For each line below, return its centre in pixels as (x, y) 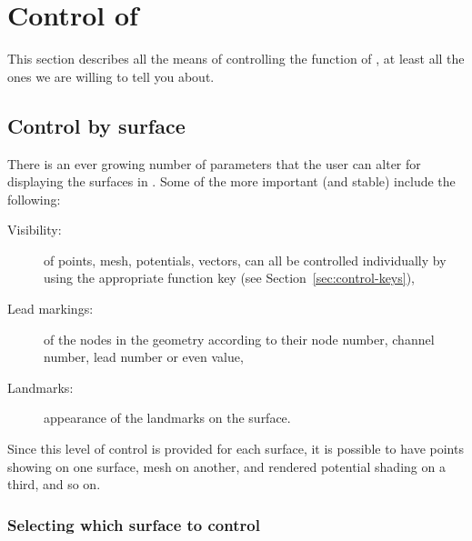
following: (34, 199)
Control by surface (96, 125)
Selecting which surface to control (134, 524)
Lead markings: (50, 309)
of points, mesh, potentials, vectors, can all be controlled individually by (245, 260)
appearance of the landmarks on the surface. (167, 418)
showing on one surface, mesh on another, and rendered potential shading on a (226, 466)
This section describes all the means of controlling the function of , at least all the (236, 59)
